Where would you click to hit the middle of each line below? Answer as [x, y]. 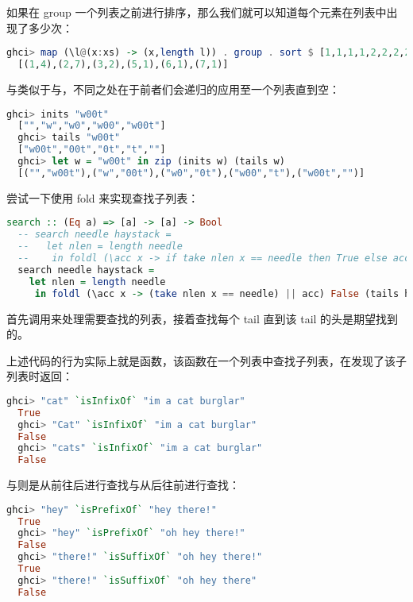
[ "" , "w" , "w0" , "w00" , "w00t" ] [92, 126]
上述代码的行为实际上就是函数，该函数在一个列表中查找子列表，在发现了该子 [206, 360]
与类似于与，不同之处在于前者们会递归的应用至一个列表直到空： [173, 89]
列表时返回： [40, 376]
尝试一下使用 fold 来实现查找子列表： [103, 197]
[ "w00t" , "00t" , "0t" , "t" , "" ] [92, 150]
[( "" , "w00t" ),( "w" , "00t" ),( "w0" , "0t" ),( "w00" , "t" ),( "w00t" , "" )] [191, 173]
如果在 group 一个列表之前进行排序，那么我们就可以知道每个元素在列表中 [197, 12]
